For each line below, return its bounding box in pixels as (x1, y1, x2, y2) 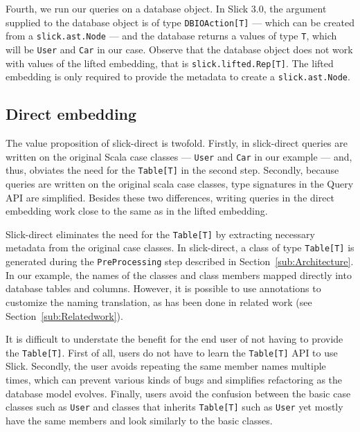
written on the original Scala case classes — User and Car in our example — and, (6, 149, 352, 163)
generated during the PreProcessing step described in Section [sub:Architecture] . (6, 254, 354, 269)
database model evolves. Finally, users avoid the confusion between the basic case (6, 386, 351, 400)
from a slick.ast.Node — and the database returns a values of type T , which (6, 28, 337, 43)
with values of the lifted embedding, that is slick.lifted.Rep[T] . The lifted (6, 55, 334, 70)
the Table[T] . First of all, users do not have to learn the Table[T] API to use (6, 345, 338, 359)
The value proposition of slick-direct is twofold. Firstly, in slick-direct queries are (6, 136, 348, 150)
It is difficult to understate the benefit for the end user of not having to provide (6, 332, 343, 346)
